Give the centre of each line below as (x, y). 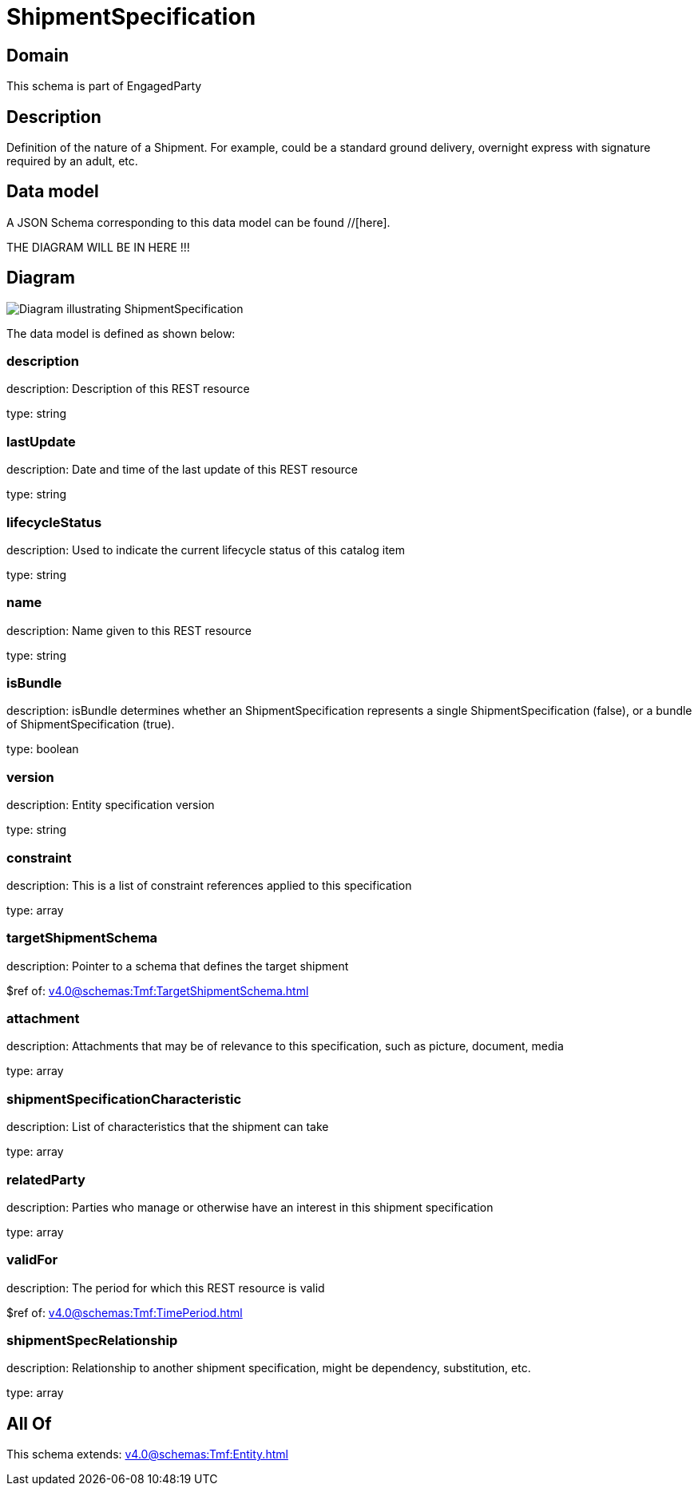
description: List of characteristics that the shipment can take (168, 1127)
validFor (32, 1260)
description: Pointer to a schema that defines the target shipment (178, 966)
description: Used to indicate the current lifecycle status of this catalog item (206, 550)
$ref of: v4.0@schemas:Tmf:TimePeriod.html (125, 1312)
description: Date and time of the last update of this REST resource (182, 470)
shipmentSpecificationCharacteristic (124, 1099)
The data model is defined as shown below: (121, 333)
